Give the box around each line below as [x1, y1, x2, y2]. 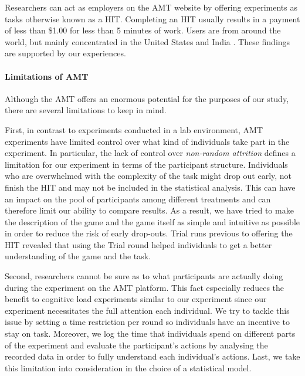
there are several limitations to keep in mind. [5, 104, 167, 116]
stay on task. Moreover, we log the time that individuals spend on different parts [5, 327, 296, 340]
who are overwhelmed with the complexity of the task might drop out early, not [5, 170, 292, 182]
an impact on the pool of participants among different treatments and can [5, 192, 271, 205]
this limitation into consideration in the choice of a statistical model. [5, 361, 252, 374]
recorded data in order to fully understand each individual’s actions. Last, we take [5, 350, 300, 363]
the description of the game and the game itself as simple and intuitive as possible [5, 215, 300, 228]
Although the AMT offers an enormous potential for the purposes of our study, [5, 92, 289, 104]
